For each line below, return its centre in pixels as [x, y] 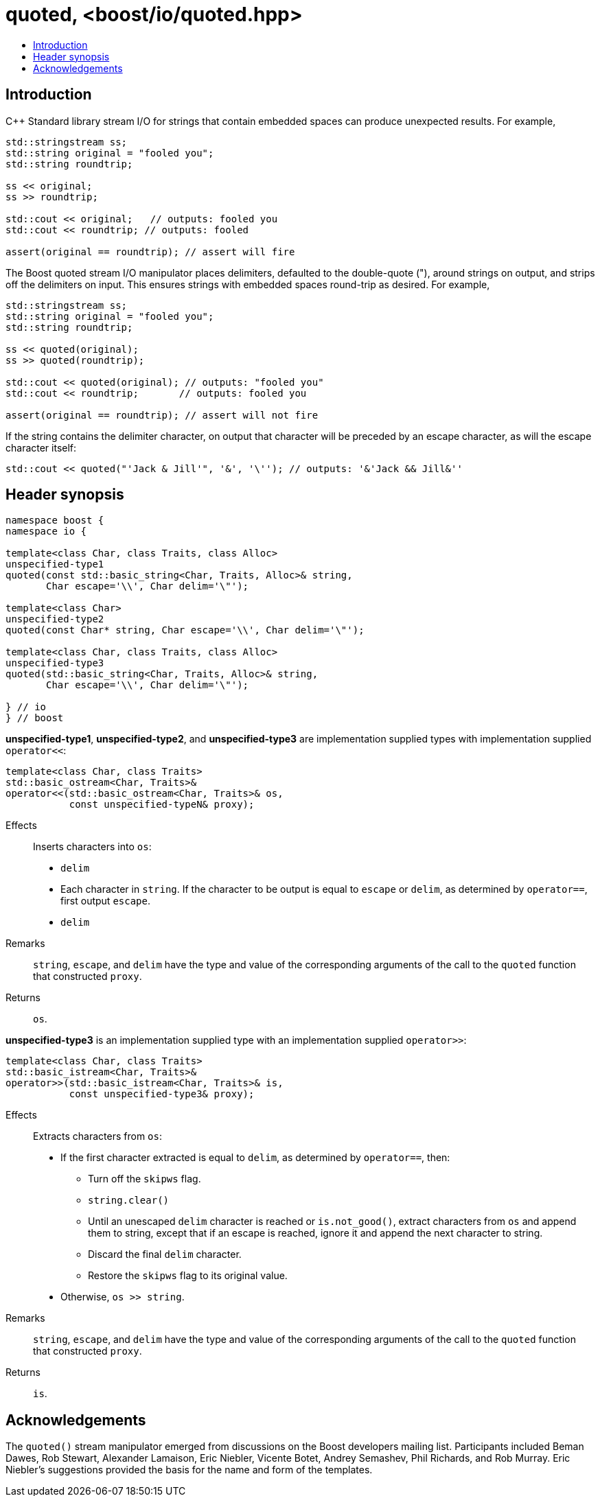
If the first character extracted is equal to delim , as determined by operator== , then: [255, 1158]
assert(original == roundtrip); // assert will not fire [162, 415]
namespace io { [46, 531]
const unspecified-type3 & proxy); [162, 1094]
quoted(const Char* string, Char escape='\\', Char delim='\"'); [185, 630]
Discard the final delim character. [165, 1254]
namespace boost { [55, 521]
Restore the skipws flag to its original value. [188, 1276]
